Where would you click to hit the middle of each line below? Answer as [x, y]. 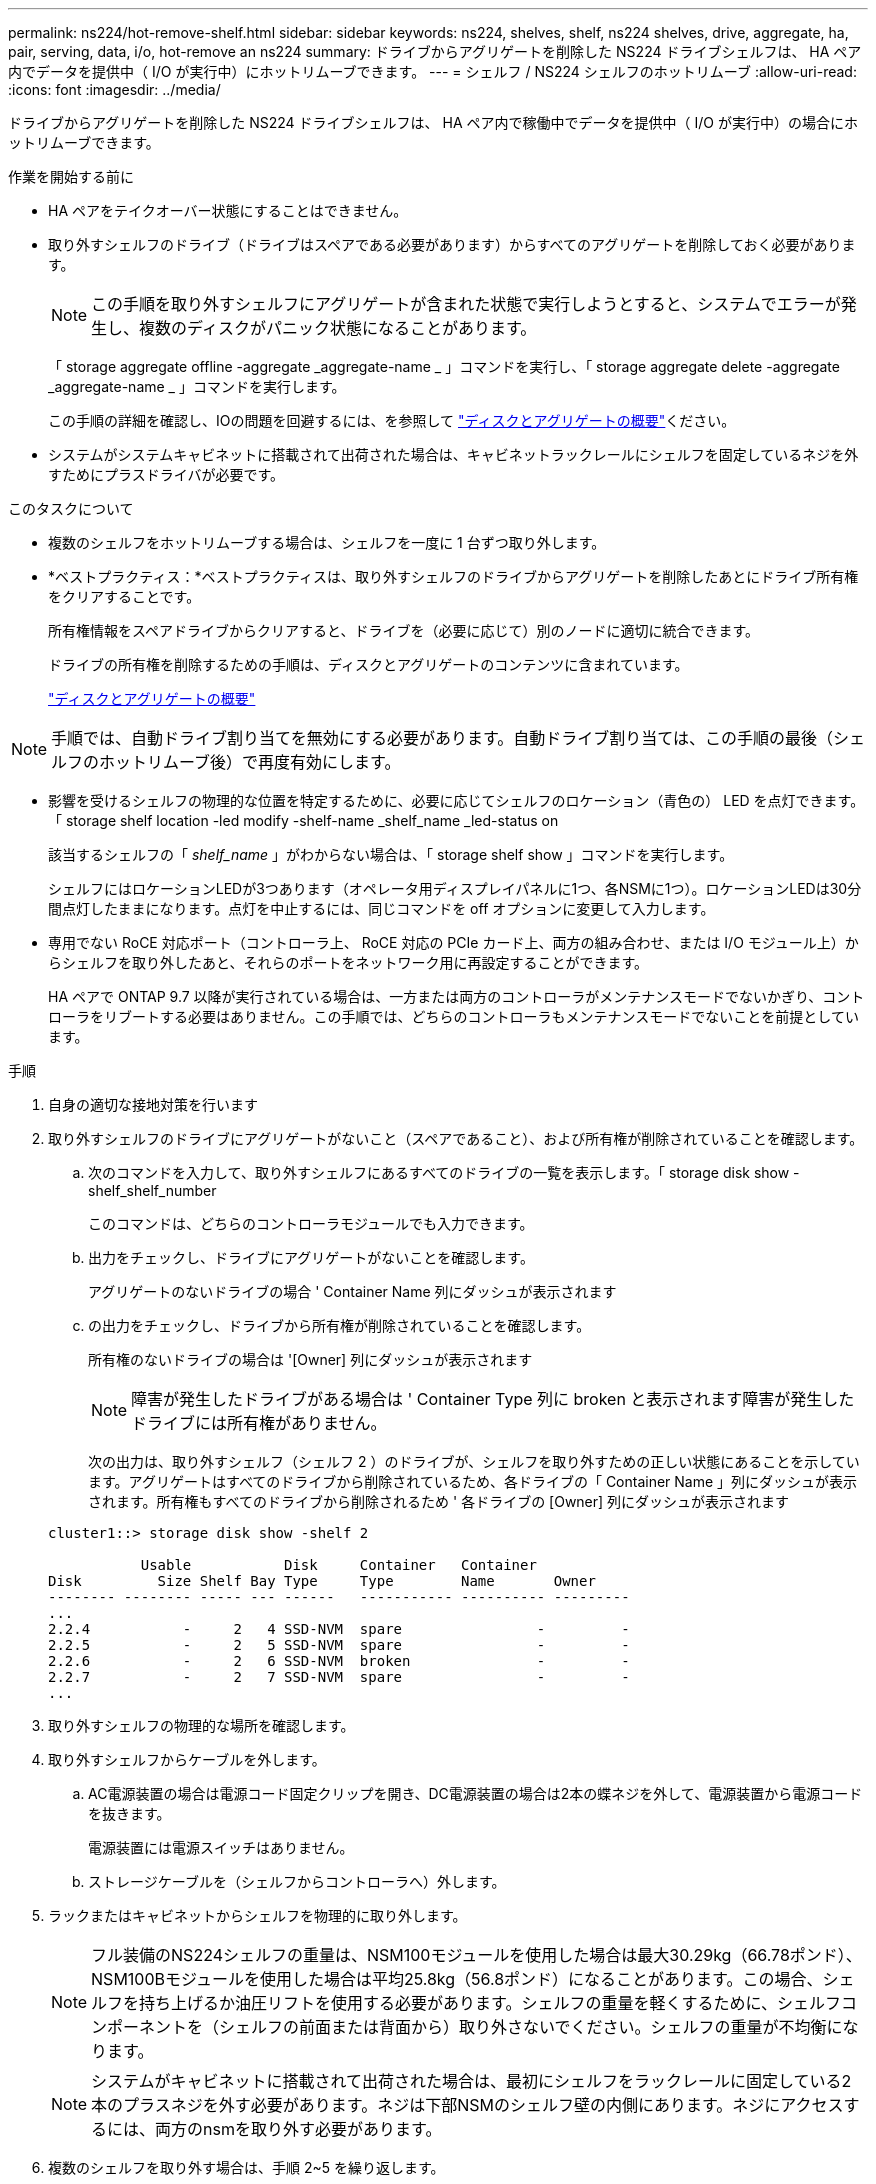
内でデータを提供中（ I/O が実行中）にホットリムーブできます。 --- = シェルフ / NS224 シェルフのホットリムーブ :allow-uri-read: [432, 71]
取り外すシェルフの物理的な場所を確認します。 [201, 1725]
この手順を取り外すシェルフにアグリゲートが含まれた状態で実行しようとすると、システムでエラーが [466, 304]
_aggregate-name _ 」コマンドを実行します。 [197, 386]
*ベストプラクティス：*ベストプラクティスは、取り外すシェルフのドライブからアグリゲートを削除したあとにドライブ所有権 [453, 576]
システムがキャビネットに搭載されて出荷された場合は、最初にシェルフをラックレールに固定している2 [471, 2081]
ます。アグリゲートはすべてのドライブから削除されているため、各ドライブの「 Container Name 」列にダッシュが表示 [473, 1481]
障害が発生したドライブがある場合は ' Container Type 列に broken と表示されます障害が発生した [493, 1399]
